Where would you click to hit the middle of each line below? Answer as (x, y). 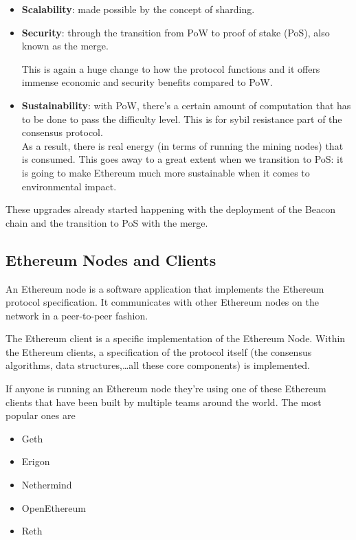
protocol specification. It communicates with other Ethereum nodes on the (162, 302)
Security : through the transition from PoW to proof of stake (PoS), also (176, 32)
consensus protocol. (62, 132)
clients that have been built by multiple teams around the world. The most (164, 402)
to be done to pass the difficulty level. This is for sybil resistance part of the (182, 119)
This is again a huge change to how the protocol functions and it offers (171, 68)
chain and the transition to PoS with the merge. (107, 222)
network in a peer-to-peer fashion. (77, 315)
